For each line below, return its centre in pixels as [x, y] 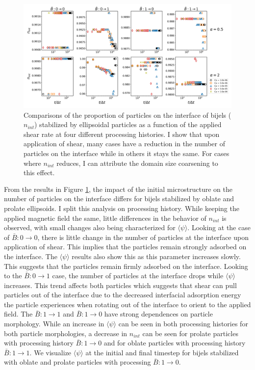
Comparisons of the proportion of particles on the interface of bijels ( [127, 115]
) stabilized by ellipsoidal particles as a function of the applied [128, 124]
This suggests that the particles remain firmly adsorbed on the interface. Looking [126, 266]
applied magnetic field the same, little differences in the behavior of [105, 218]
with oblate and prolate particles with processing [77, 362]
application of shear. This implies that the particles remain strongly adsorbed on [125, 247]
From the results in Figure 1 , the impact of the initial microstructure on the [118, 189]
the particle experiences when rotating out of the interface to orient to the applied [127, 304]
